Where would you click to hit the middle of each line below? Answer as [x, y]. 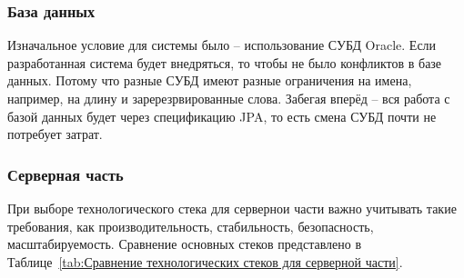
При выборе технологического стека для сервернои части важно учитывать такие [232, 208]
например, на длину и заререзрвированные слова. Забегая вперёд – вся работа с [229, 98]
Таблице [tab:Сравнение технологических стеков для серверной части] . [205, 261]
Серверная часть [66, 174]
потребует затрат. [55, 134]
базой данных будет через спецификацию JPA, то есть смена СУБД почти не [222, 116]
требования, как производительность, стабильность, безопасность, [191, 226]
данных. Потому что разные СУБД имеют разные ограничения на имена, [210, 80]
